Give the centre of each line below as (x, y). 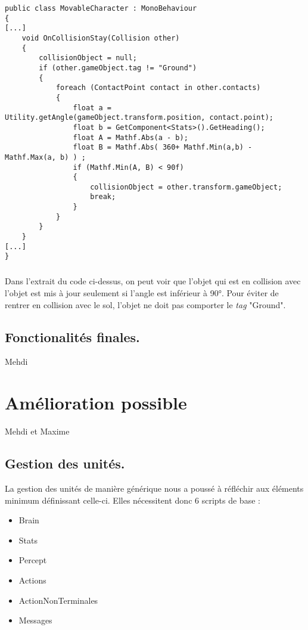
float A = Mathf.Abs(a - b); (130, 137)
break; (103, 197)
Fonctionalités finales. (72, 336)
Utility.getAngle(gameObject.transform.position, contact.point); (139, 118)
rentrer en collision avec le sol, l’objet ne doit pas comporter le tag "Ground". (145, 304)
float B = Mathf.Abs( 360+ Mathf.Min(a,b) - (163, 148)
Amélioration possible (96, 403)
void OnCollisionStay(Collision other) (101, 38)
